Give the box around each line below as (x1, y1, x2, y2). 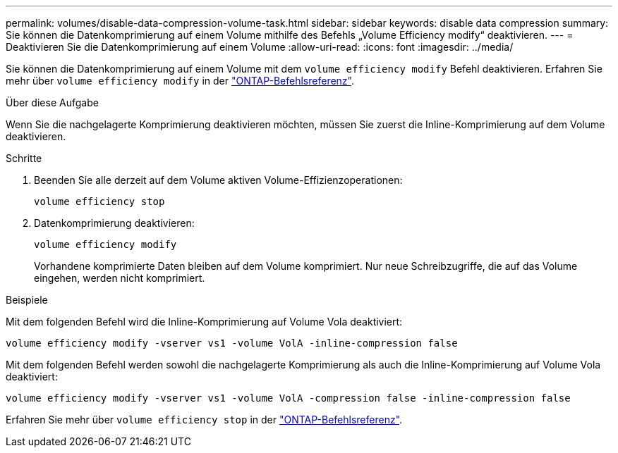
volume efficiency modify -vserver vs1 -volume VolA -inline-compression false (6, 337, 458, 349)
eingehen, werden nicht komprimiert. (34, 272, 205, 284)
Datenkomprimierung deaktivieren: (34, 217, 195, 229)
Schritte (6, 152, 42, 164)
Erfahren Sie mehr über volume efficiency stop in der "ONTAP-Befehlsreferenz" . (6, 414, 403, 426)
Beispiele (6, 294, 48, 306)
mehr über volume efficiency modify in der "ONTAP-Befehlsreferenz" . (6, 75, 355, 87)
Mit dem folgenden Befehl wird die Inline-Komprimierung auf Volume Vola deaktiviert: (6, 316, 403, 328)
